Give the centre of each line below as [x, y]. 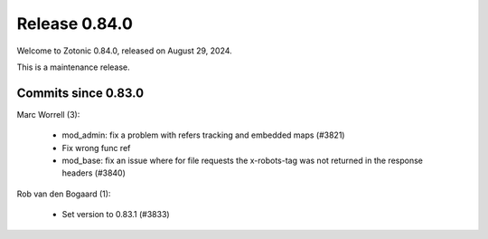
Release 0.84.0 [75, 24]
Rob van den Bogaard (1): [64, 194]
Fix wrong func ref [96, 148]
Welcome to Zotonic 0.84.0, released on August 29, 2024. [124, 51]
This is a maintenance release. [73, 67]
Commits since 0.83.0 [80, 93]
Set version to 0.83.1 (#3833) [116, 215]
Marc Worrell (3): [48, 114]
